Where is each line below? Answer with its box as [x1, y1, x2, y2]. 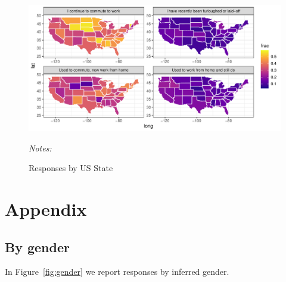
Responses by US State [29, 162, 113, 174]
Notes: [29, 141, 52, 154]
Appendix [5, 196, 87, 221]
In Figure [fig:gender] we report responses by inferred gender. [5, 265, 229, 278]
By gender [5, 237, 70, 256]
